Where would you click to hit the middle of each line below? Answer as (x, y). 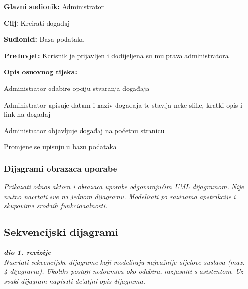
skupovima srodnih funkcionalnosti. (56, 206)
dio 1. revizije (27, 252)
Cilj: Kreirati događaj (37, 23)
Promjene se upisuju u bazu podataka (60, 147)
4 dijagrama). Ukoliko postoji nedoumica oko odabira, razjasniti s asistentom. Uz (124, 271)
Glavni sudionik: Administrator (54, 6)
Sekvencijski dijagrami (61, 232)
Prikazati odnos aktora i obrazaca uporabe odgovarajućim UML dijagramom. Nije (124, 187)
